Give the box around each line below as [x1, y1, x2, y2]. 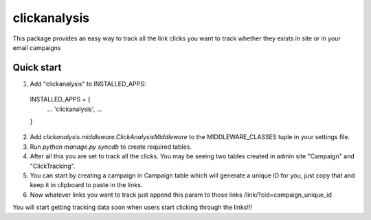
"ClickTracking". [30, 162, 76, 170]
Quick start [12, 62, 62, 73]
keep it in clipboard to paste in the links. [30, 181, 143, 189]
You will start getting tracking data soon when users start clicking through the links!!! [12, 203, 253, 212]
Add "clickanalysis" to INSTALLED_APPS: [30, 80, 146, 88]
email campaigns [12, 43, 61, 51]
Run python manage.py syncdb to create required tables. [30, 143, 192, 151]
